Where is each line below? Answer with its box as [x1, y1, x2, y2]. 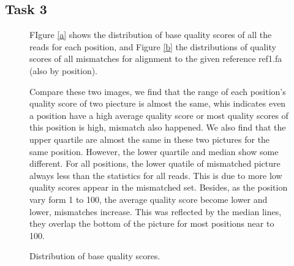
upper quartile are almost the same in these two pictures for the [29, 132, 270, 145]
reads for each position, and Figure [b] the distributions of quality [29, 40, 276, 53]
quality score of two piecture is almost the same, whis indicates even [29, 97, 286, 110]
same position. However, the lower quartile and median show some [29, 145, 279, 158]
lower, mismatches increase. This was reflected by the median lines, [29, 205, 282, 218]
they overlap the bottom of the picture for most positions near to [29, 217, 274, 230]
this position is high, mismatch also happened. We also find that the [29, 121, 286, 134]
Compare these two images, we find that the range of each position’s [29, 85, 286, 97]
